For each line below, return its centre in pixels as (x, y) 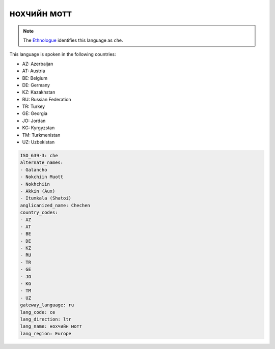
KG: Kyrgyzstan (38, 128)
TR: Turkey (34, 106)
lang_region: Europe (46, 333)
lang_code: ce (38, 312)
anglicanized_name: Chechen (55, 205)
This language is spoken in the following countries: (63, 54)
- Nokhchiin (35, 184)
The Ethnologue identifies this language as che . (73, 40)
